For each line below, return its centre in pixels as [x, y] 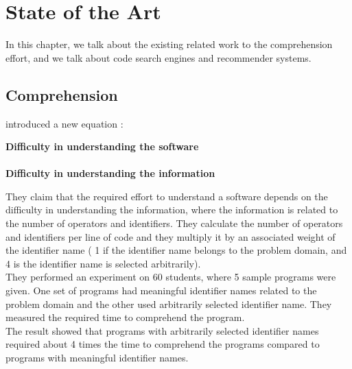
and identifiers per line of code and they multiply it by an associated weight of [171, 236]
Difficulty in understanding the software [102, 146]
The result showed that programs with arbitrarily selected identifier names [162, 330]
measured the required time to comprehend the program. [125, 317]
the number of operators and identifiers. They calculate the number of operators [174, 223]
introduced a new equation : [64, 123]
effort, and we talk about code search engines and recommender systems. [159, 57]
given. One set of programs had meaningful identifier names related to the [161, 290]
